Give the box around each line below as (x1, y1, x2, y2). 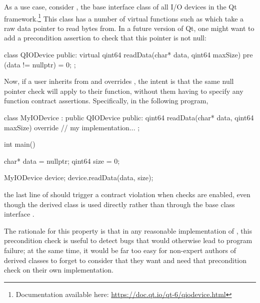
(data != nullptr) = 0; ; (4, 59, 76, 69)
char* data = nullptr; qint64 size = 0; (4, 155, 120, 166)
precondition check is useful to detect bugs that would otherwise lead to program (4, 235, 252, 246)
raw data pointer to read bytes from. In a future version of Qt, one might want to (4, 22, 254, 33)
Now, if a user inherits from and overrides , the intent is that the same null (4, 76, 234, 86)
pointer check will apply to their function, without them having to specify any (4, 85, 243, 96)
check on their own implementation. (4, 265, 113, 275)
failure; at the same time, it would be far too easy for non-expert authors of (4, 245, 236, 255)
